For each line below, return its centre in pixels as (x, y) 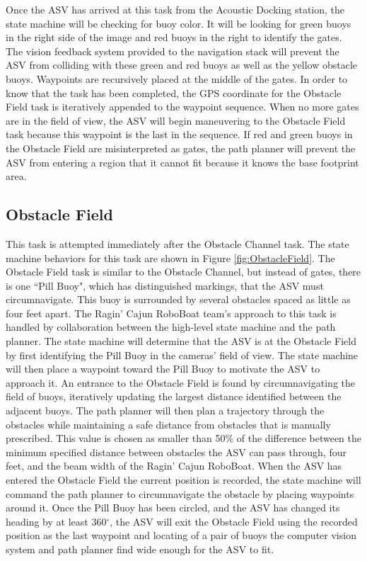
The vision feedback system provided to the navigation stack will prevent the (173, 51)
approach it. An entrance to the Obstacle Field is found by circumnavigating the (180, 382)
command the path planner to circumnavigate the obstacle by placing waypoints (180, 493)
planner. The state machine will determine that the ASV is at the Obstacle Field (181, 341)
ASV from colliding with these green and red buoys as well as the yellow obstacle (182, 65)
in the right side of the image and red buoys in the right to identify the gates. (174, 37)
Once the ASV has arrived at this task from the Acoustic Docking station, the (175, 9)
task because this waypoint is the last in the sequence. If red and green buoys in (179, 134)
